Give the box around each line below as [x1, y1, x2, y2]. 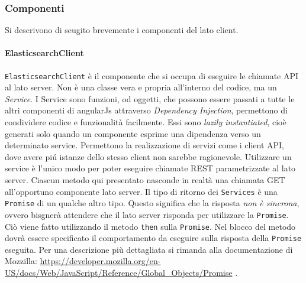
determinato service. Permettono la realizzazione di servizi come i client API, [5, 139, 285, 151]
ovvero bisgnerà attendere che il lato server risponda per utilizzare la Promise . [5, 208, 289, 220]
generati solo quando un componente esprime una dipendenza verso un [5, 127, 261, 139]
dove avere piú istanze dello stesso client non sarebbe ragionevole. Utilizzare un [5, 150, 292, 162]
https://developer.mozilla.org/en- [40, 255, 161, 267]
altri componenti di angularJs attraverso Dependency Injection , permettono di [5, 104, 288, 116]
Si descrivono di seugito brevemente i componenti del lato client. [5, 24, 239, 36]
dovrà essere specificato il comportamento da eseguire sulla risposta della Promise [5, 232, 302, 244]
